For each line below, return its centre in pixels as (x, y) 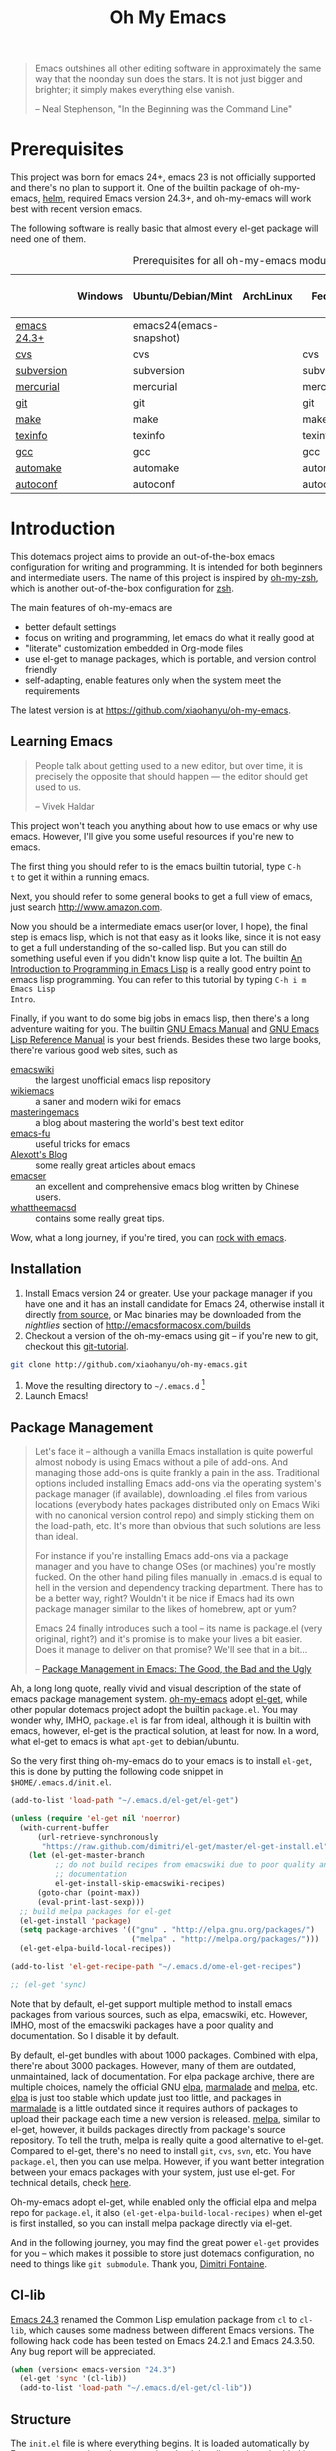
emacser (28, 1175)
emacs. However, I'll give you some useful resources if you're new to (152, 836)
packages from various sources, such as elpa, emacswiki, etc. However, (159, 2014)
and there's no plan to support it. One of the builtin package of (139, 188)
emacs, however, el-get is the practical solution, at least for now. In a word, (165, 1731)
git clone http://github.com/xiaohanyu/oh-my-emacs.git (129, 1364)
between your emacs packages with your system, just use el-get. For (153, 2172)
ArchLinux (267, 296)
